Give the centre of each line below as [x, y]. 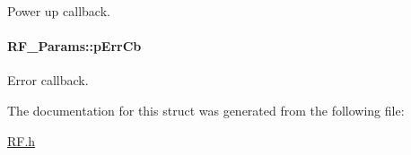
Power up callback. [59, 11]
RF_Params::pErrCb [74, 46]
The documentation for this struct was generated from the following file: [206, 110]
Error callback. [48, 80]
